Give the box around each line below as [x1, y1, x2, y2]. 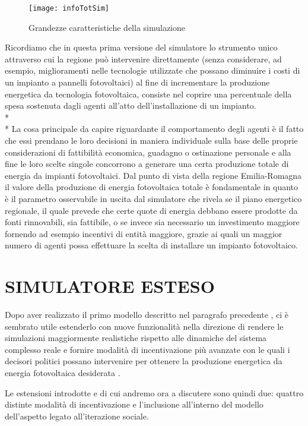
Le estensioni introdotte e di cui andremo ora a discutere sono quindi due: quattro [5, 386, 304, 399]
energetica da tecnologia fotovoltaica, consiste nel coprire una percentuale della [5, 87, 292, 100]
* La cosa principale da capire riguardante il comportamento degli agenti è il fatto [5, 122, 304, 135]
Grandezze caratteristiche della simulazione [28, 21, 186, 33]
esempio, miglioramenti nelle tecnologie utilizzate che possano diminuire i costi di [5, 64, 300, 77]
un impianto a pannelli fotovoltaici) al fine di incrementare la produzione [5, 76, 270, 89]
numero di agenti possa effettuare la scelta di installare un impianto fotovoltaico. [5, 239, 298, 251]
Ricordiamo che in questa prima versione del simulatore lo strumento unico [5, 41, 278, 53]
